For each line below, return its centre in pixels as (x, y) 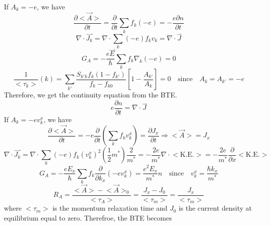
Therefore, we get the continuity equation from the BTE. (91, 95)
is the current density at (215, 208)
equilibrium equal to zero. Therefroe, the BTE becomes (88, 217)
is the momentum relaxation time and (110, 208)
